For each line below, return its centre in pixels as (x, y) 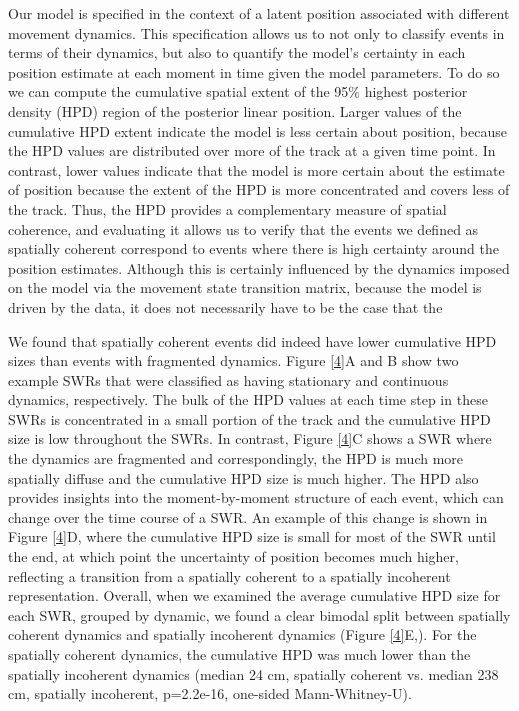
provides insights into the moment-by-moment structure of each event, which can (256, 497)
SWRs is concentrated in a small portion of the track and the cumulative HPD (249, 418)
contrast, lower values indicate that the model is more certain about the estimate (256, 169)
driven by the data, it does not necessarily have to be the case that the (225, 306)
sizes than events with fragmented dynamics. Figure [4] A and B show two (233, 360)
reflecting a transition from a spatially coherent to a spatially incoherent (229, 575)
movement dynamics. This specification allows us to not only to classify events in (256, 32)
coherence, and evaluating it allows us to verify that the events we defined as (243, 228)
